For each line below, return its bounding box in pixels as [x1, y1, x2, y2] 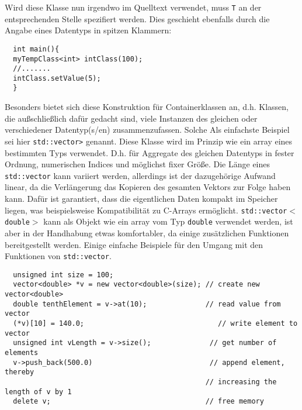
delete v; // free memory [13, 397, 264, 406]
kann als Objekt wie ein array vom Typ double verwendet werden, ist [43, 215, 293, 228]
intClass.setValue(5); [13, 74, 101, 82]
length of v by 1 [5, 387, 72, 396]
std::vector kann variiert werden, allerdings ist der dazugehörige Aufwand [5, 169, 276, 181]
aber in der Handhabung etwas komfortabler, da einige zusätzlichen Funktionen [5, 226, 289, 239]
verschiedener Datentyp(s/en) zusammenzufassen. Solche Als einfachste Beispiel [5, 123, 290, 136]
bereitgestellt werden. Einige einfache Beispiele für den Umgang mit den [5, 238, 263, 250]
